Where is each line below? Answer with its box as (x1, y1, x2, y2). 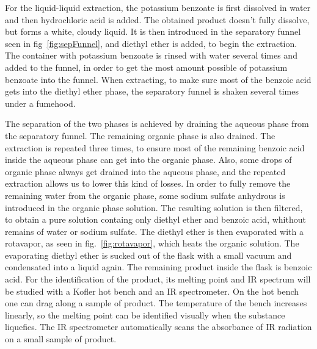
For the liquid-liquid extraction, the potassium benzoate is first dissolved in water (5, 1, 311, 13)
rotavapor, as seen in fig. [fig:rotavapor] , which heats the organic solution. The (5, 237, 299, 250)
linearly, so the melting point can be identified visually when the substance (5, 308, 285, 321)
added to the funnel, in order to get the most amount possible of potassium (5, 60, 288, 73)
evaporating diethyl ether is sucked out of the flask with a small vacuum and (5, 248, 292, 261)
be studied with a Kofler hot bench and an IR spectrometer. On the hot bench (5, 284, 299, 297)
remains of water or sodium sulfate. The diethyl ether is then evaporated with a (5, 225, 304, 237)
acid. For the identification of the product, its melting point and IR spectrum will (5, 273, 311, 286)
